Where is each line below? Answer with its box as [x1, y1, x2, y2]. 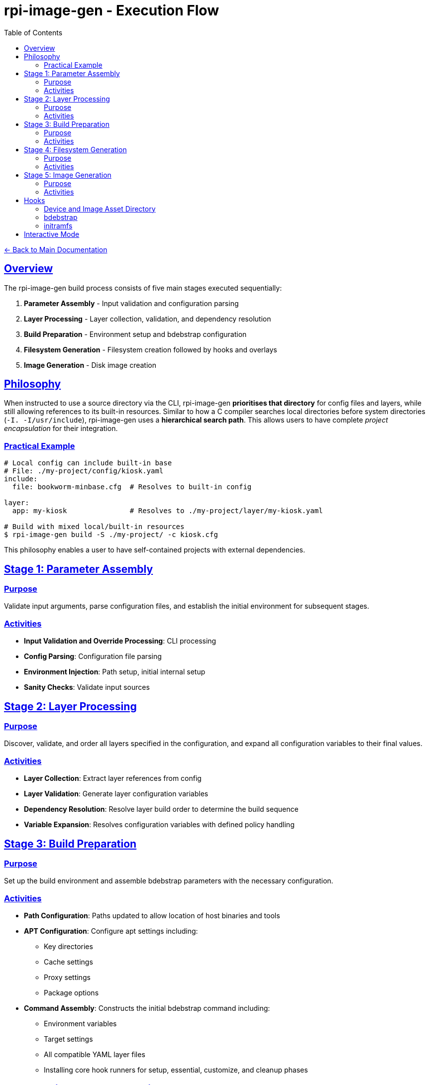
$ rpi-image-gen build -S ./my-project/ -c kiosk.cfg [4, 531, 218, 539]
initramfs [44, 221, 73, 230]
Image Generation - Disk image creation [24, 360, 156, 369]
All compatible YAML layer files [44, 1050, 145, 1059]
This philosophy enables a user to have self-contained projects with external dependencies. [4, 545, 305, 554]
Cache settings [44, 958, 93, 967]
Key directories [44, 942, 93, 951]
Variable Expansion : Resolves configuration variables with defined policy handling [24, 820, 295, 829]
